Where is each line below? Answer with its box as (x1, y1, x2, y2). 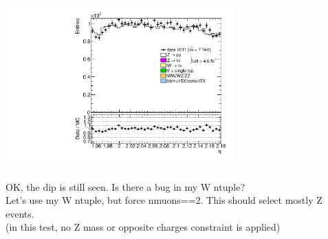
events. (6, 206, 34, 220)
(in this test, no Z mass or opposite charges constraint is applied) (6, 220, 281, 234)
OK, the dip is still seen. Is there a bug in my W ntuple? (6, 179, 245, 194)
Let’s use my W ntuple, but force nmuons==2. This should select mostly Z (6, 193, 322, 207)
